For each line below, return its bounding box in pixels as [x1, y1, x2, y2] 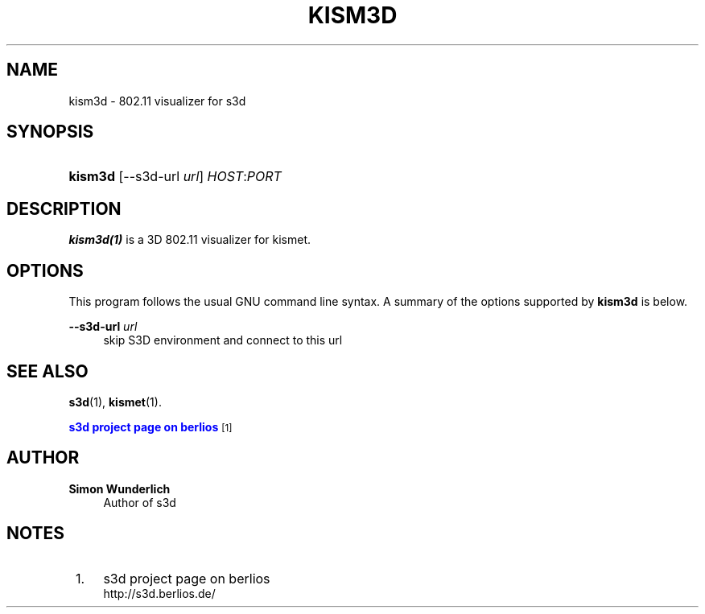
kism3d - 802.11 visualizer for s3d [68, 93, 246, 108]
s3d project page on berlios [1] [68, 419, 233, 434]
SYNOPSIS [6, 122, 94, 142]
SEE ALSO [6, 361, 89, 381]
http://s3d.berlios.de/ [103, 586, 216, 600]
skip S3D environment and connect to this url [103, 333, 343, 348]
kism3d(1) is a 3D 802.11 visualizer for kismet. [68, 233, 311, 247]
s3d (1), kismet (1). [68, 394, 162, 409]
